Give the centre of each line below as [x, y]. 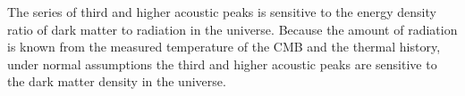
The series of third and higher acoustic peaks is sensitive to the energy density [222, 12]
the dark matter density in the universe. [117, 81]
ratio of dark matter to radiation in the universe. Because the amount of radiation [232, 29]
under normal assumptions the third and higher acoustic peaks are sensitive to [222, 64]
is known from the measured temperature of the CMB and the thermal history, [224, 47]
